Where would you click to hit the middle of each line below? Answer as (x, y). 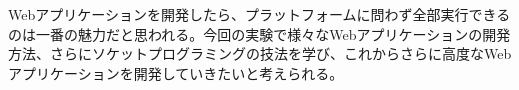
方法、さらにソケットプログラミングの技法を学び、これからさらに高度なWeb (260, 53)
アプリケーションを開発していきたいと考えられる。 (176, 72)
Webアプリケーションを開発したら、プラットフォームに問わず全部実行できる (259, 14)
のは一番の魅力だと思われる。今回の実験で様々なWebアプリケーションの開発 (259, 33)
